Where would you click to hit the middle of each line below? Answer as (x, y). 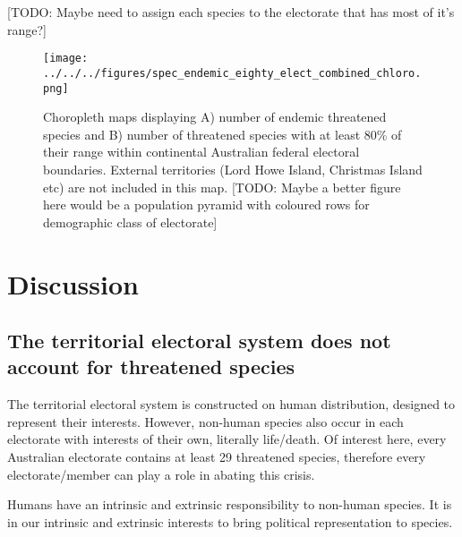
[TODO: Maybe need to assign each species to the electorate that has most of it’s (231, 12)
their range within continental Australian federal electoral (201, 152)
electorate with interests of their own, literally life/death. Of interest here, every (227, 439)
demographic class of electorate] (130, 222)
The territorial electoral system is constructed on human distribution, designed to (231, 404)
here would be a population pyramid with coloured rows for (206, 205)
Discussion (73, 283)
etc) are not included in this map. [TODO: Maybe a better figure (222, 187)
